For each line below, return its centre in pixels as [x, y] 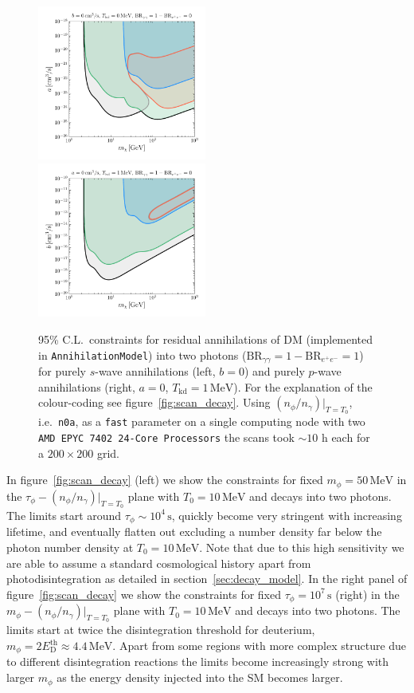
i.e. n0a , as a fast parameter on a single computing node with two [202, 421]
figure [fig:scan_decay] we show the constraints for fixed [144, 594]
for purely [62, 370]
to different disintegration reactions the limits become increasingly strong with [198, 661]
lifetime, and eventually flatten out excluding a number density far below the [194, 532]
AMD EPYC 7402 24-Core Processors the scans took [166, 437]
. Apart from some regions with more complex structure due [260, 646]
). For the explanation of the [303, 386]
